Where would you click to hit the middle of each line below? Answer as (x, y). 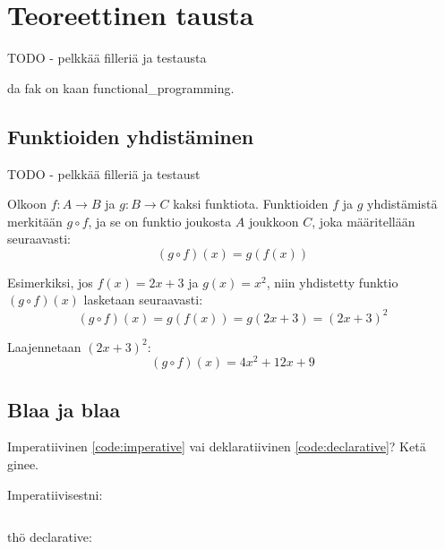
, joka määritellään (364, 221)
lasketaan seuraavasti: (143, 300)
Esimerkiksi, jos (50, 282)
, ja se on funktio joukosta (160, 221)
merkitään (35, 221)
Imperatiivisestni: (55, 494)
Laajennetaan (44, 346)
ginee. (23, 464)
